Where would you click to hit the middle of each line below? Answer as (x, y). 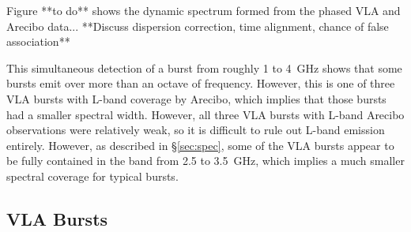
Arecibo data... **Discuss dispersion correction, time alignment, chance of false (198, 26)
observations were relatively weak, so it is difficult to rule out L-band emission (196, 130)
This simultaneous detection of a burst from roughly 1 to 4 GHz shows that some (204, 67)
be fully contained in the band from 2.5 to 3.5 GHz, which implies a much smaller (205, 161)
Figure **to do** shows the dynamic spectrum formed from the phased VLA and (204, 10)
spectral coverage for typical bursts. (92, 176)
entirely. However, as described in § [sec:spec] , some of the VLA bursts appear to (200, 145)
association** (38, 41)
